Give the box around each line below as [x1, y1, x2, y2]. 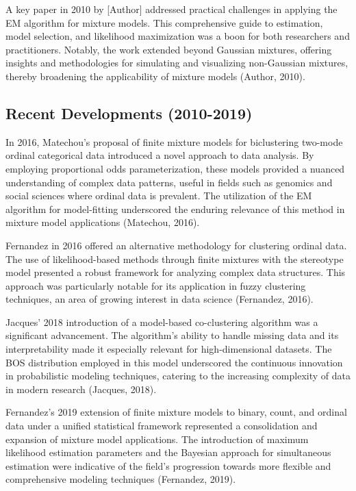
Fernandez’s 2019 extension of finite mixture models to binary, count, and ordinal [5, 405, 347, 419]
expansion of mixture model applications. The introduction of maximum [5, 431, 309, 446]
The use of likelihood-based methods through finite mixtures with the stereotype [5, 251, 344, 266]
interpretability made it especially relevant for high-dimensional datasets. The [5, 342, 332, 356]
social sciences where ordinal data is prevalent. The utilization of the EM [5, 188, 312, 203]
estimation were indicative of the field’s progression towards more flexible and [5, 458, 331, 473]
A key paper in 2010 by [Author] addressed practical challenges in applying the [5, 2, 338, 16]
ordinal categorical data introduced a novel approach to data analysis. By [5, 148, 314, 162]
